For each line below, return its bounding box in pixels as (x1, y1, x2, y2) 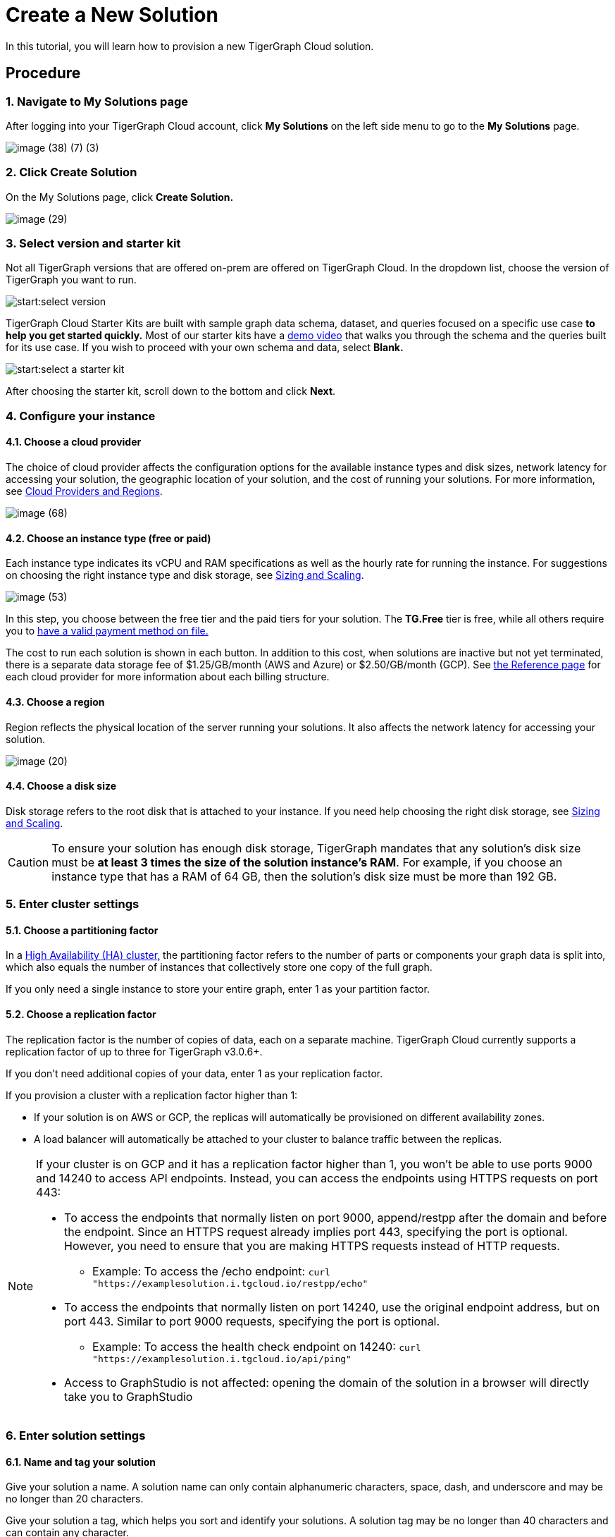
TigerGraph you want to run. (6, 274, 137, 286)
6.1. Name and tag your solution (6, 1455, 156, 1468)
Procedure (6, 64, 81, 82)
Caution (8, 855, 49, 869)
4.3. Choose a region (6, 695, 105, 708)
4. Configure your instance (6, 408, 156, 423)
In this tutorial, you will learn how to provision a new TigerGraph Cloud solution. (6, 39, 374, 52)
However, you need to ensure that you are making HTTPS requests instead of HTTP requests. (64, 1238, 560, 1253)
